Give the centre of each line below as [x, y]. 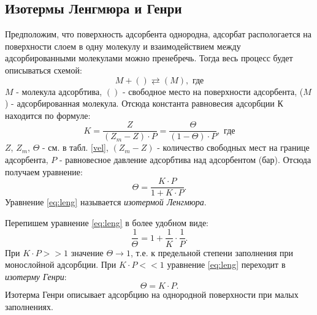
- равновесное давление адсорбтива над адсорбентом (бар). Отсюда [185, 160]
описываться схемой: [44, 70]
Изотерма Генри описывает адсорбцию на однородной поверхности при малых [152, 294]
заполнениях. [29, 306]
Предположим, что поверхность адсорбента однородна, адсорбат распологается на [158, 34]
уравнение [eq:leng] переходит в [226, 264]
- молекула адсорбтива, [59, 91]
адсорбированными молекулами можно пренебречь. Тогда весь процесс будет [149, 58]
